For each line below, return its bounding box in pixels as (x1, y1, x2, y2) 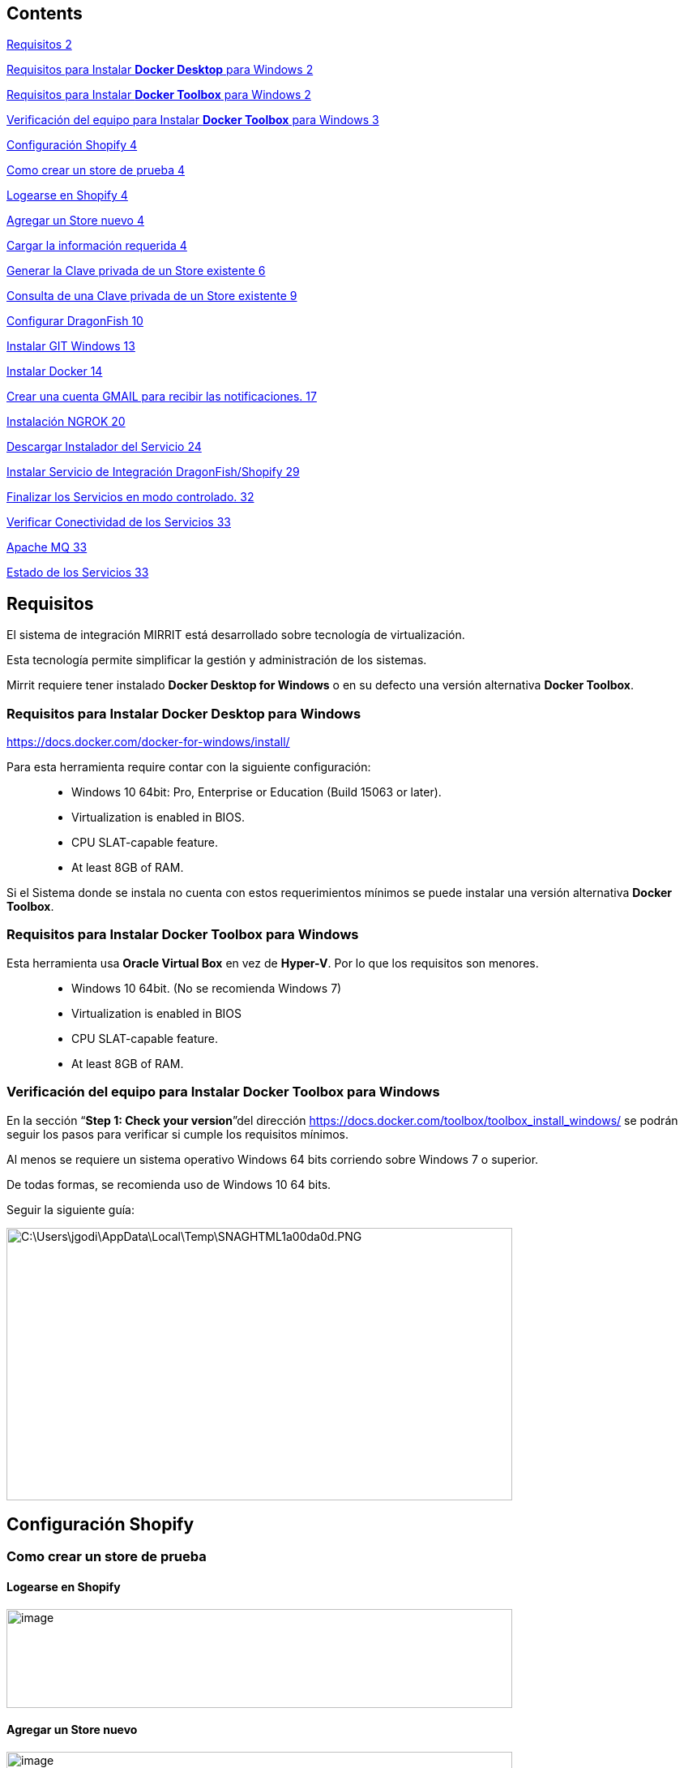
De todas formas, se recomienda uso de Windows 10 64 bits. (6, 1177, 331, 1191)
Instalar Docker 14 (6, 364, 103, 379)
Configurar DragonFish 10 (6, 314, 143, 328)
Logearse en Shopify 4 (6, 188, 128, 203)
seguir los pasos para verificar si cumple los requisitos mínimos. (6, 1126, 348, 1141)
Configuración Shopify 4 (6, 138, 138, 152)
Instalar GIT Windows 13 (6, 339, 135, 354)
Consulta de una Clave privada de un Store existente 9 (6, 289, 297, 303)
